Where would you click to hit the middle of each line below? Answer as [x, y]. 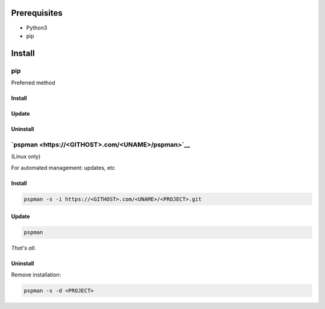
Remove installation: [36, 275]
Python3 [37, 28]
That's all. [23, 248]
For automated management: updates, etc [63, 167]
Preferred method [33, 83]
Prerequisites [37, 13]
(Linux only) [26, 157]
